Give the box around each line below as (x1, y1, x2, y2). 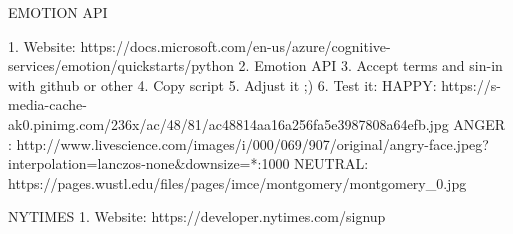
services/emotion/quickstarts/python (8, 55, 234, 76)
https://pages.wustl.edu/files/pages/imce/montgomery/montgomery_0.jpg (8, 172, 467, 193)
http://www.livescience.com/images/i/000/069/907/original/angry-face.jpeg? (16, 133, 489, 154)
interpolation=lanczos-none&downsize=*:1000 (8, 153, 290, 174)
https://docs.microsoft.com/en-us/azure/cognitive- (80, 35, 391, 56)
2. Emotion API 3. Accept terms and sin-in (238, 55, 503, 76)
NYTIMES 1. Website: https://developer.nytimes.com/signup (8, 206, 386, 227)
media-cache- (8, 94, 87, 115)
